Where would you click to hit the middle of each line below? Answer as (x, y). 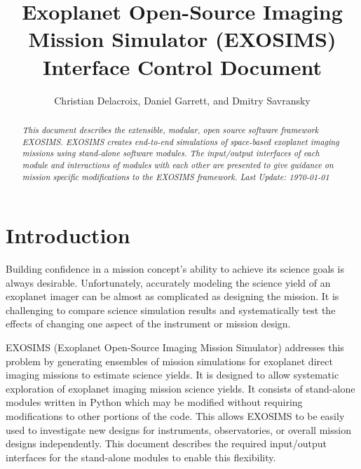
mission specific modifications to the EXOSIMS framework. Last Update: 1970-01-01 (176, 176)
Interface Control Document (182, 66)
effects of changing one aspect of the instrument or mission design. (148, 324)
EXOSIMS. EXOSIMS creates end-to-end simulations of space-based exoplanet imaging (180, 141)
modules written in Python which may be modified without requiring (154, 402)
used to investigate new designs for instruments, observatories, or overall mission (178, 429)
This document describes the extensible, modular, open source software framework (170, 129)
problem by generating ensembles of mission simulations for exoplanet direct (169, 361)
